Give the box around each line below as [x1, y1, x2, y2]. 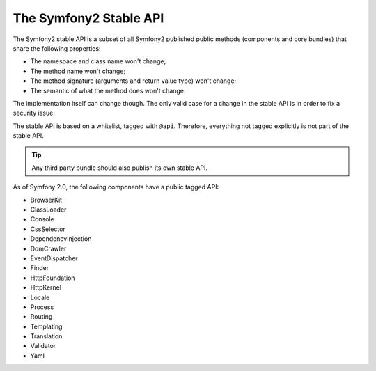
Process [30, 303, 54, 311]
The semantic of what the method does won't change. [30, 86, 186, 95]
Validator [30, 342, 56, 350]
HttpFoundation [30, 274, 76, 282]
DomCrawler [30, 244, 67, 253]
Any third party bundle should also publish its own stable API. [31, 164, 208, 172]
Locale [30, 293, 50, 301]
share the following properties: [13, 44, 101, 52]
